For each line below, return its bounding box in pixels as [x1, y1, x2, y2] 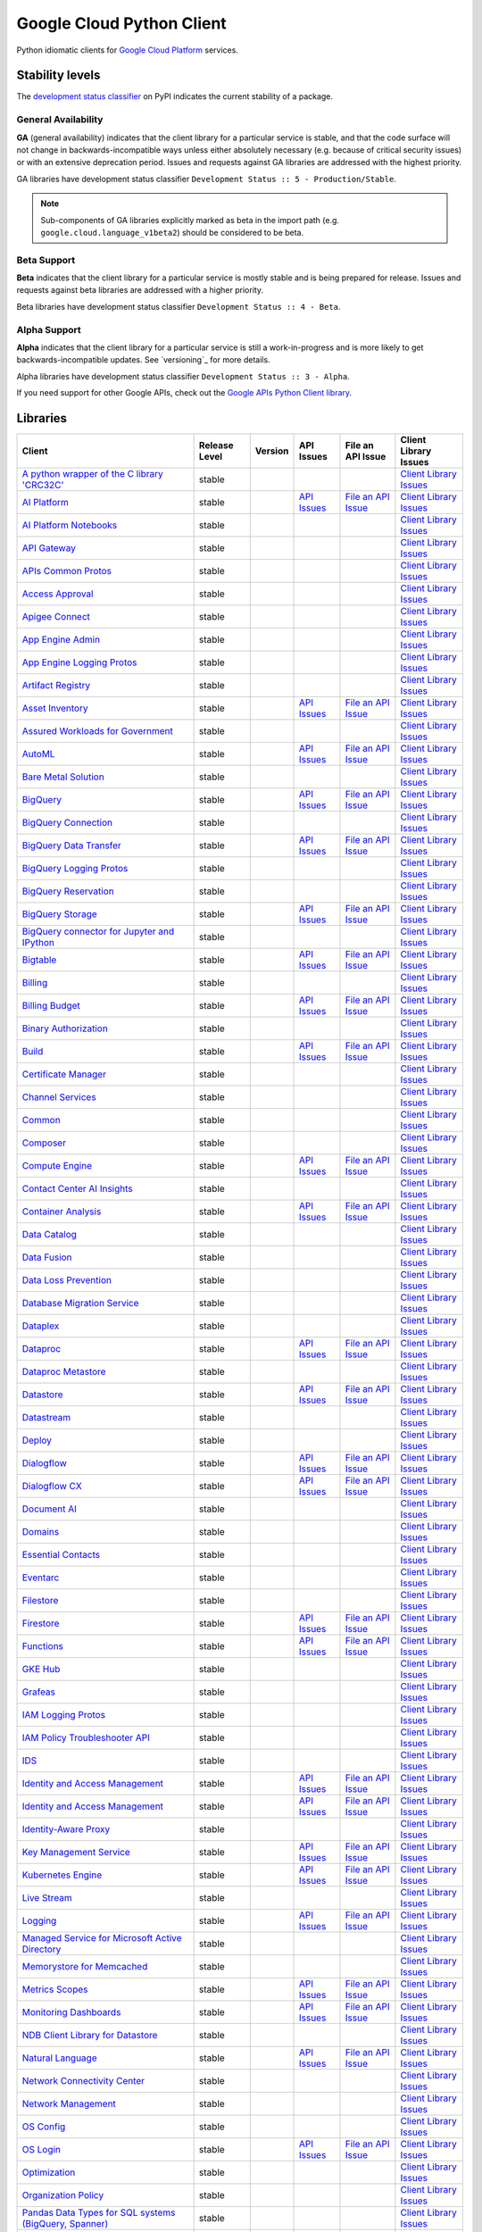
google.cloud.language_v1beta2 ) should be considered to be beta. [40, 227, 304, 237]
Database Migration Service [21, 1297, 139, 1310]
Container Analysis [21, 1205, 102, 1218]
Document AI [21, 1503, 78, 1515]
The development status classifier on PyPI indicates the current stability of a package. [16, 91, 334, 102]
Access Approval [21, 587, 94, 600]
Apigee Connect [21, 611, 91, 623]
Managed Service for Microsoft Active [21, 1932, 182, 1945]
